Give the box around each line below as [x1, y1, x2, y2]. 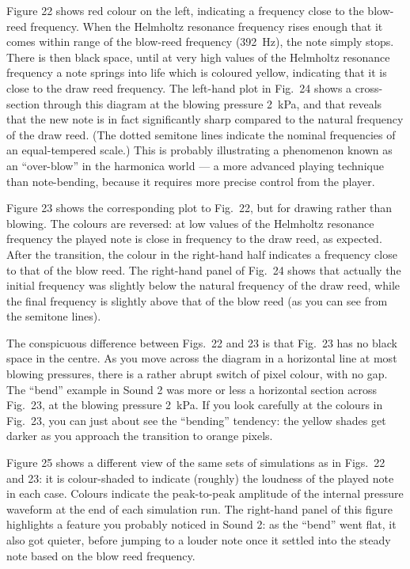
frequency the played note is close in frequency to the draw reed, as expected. [6, 230, 382, 247]
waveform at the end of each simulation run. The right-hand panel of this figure [6, 500, 393, 517]
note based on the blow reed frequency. [6, 547, 196, 563]
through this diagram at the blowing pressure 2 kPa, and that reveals [43, 95, 382, 112]
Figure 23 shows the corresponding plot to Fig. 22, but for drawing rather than [6, 199, 393, 216]
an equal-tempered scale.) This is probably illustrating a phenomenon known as [6, 142, 393, 158]
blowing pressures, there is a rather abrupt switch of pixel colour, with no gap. [6, 366, 388, 382]
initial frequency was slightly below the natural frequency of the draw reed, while [6, 277, 400, 294]
